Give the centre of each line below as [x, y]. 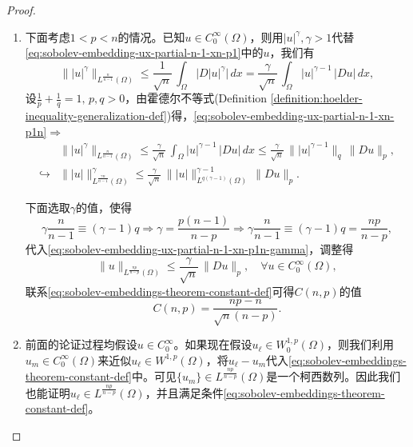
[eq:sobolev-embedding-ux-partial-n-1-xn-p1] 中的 [144, 52]
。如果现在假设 [213, 344]
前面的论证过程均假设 [81, 344]
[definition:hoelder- [316, 98]
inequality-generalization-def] [96, 115]
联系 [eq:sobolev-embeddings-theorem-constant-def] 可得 [160, 291]
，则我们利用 [360, 344]
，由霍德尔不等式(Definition [196, 98]
